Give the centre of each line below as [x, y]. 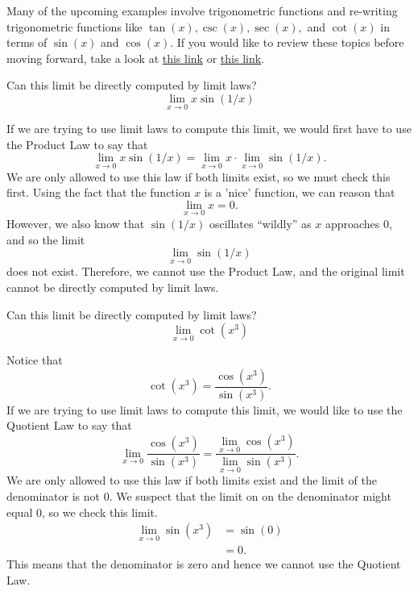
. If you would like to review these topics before [287, 42]
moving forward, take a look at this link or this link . [135, 58]
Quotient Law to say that [69, 425]
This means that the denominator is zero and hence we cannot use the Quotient [204, 564]
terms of [27, 42]
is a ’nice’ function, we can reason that [300, 192]
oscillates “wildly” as [260, 223]
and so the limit [46, 239]
